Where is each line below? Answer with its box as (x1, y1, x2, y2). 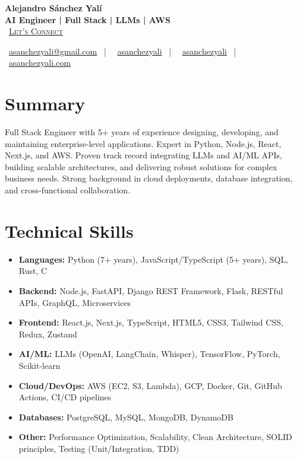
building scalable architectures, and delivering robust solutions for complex (5, 160, 277, 173)
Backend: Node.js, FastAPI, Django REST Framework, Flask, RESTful (18, 284, 283, 297)
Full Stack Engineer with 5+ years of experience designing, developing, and (5, 126, 279, 138)
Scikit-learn (18, 359, 61, 371)
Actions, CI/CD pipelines (18, 391, 112, 403)
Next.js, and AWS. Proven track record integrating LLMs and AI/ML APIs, (5, 149, 282, 161)
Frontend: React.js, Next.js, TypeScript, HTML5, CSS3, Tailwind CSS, (18, 316, 283, 329)
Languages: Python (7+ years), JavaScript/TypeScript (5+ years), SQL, (18, 253, 289, 265)
